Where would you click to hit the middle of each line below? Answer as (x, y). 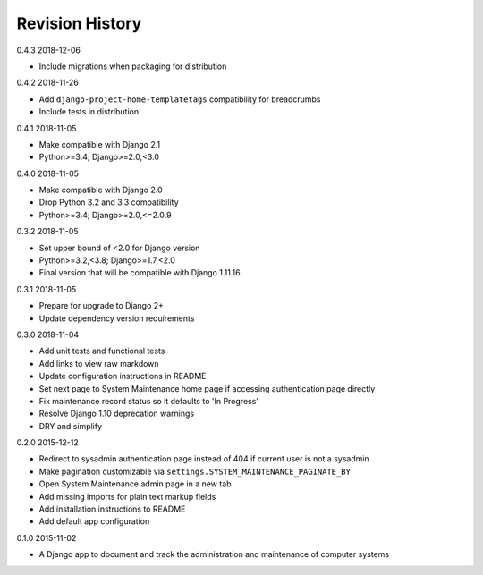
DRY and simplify (71, 426)
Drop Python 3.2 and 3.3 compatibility (109, 202)
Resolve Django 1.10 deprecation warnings (117, 414)
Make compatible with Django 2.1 (100, 144)
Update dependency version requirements (117, 318)
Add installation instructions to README (112, 509)
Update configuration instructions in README (123, 376)
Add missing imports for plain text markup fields (127, 496)
